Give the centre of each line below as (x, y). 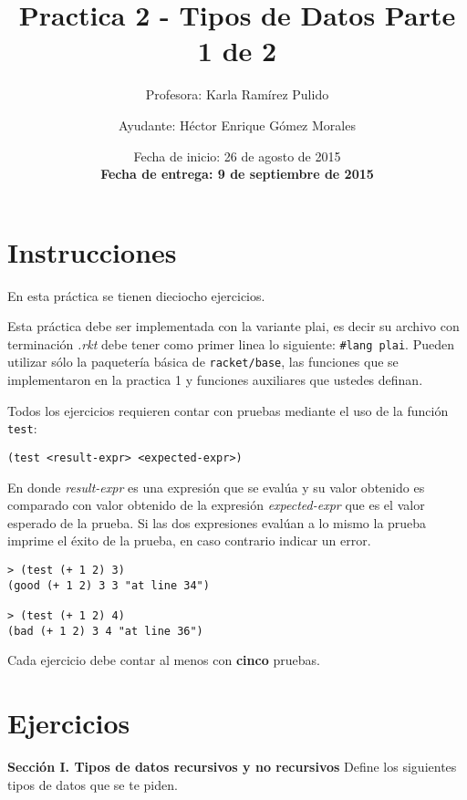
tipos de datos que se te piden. (93, 784)
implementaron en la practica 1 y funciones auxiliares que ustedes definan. (215, 380)
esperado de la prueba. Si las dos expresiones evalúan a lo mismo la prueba (217, 522)
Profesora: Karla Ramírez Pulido (237, 94)
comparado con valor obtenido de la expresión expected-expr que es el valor (216, 505)
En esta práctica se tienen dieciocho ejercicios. (136, 295)
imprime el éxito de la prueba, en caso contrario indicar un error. (189, 540)
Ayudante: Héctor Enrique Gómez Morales (237, 125)
